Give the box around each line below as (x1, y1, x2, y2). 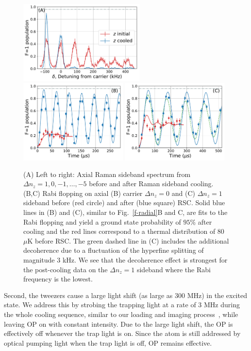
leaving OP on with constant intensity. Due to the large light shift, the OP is (4, 318, 233, 329)
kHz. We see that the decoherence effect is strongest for (62, 255, 228, 264)
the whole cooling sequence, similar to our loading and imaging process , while (4, 309, 238, 319)
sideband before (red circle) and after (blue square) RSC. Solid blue (23, 197, 225, 208)
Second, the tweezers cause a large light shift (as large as (4, 290, 173, 300)
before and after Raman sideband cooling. (89, 178, 214, 189)
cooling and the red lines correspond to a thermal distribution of (23, 226, 216, 236)
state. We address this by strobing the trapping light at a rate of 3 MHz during (4, 299, 240, 310)
